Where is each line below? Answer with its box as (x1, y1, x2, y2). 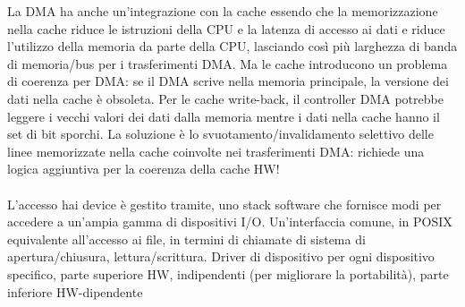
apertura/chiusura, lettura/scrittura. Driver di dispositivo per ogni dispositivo (7, 247, 435, 266)
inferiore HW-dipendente (7, 282, 143, 301)
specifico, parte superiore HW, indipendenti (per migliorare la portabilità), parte (7, 264, 449, 283)
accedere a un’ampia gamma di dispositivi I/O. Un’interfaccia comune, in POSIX (7, 212, 452, 231)
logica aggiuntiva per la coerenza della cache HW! (7, 159, 280, 178)
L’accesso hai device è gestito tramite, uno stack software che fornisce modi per (7, 194, 442, 213)
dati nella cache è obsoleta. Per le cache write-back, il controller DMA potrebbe (7, 89, 444, 107)
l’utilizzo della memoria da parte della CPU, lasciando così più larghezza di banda (7, 37, 458, 55)
